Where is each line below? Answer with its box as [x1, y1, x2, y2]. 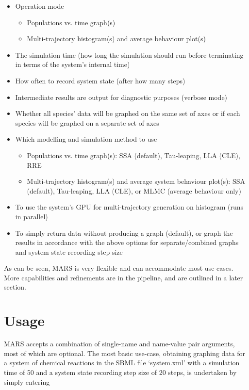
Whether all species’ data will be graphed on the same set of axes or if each [15, 108, 240, 118]
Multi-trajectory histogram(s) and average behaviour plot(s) [27, 33, 206, 44]
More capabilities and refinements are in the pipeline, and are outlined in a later [4, 272, 243, 282]
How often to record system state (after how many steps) [15, 75, 185, 85]
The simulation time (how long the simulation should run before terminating [15, 49, 244, 60]
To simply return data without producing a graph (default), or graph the [15, 227, 233, 238]
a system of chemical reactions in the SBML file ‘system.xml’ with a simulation [4, 357, 240, 368]
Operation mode [15, 1, 64, 11]
